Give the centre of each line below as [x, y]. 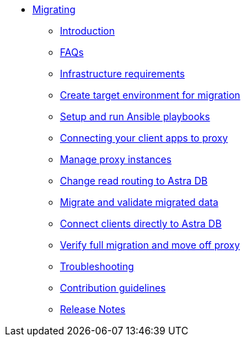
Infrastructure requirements [123, 74]
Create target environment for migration [150, 95]
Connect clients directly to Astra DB [141, 224]
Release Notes [93, 309]
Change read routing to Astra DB [134, 181]
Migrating [54, 9]
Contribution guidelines [113, 288]
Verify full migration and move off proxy [150, 245]
